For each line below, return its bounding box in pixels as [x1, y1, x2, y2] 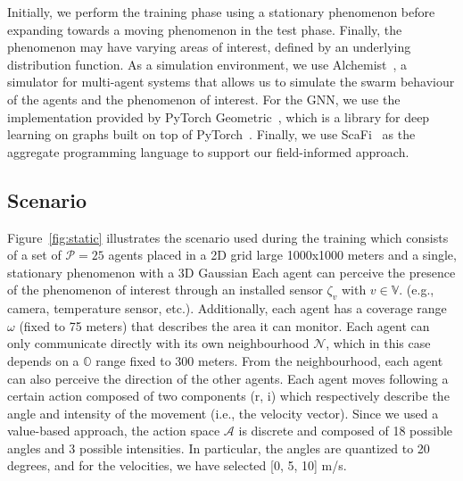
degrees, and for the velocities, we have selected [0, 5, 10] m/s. [7, 456, 347, 475]
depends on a [7, 351, 79, 369]
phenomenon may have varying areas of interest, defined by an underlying [7, 37, 411, 56]
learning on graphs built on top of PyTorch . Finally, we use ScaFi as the [7, 125, 416, 144]
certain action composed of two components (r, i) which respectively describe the [7, 386, 450, 405]
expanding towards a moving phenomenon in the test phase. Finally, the [7, 20, 402, 38]
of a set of [7, 245, 62, 264]
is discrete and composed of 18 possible [238, 421, 453, 440]
